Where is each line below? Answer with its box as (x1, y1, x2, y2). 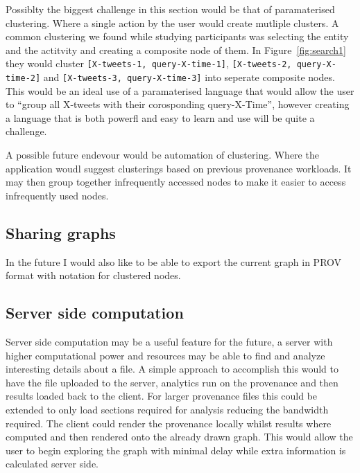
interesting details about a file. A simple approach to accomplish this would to (6, 362, 338, 376)
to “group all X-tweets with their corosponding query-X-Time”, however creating (6, 97, 350, 111)
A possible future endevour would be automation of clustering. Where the (6, 148, 319, 162)
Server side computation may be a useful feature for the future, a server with (6, 334, 333, 349)
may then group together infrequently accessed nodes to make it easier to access (6, 175, 346, 189)
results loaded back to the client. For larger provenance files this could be (6, 389, 318, 403)
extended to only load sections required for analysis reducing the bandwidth (6, 402, 329, 416)
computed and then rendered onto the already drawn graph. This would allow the (6, 429, 353, 444)
